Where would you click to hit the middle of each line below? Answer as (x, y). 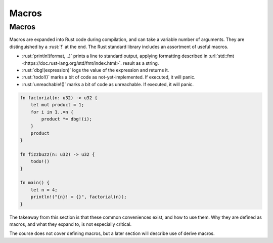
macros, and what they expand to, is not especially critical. (71, 224)
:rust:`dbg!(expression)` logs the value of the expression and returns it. (96, 70)
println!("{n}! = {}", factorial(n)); (79, 197)
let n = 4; (44, 190)
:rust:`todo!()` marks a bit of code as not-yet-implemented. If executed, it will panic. (109, 77)
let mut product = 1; (57, 105)
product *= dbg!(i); (67, 119)
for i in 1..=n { (52, 112)
